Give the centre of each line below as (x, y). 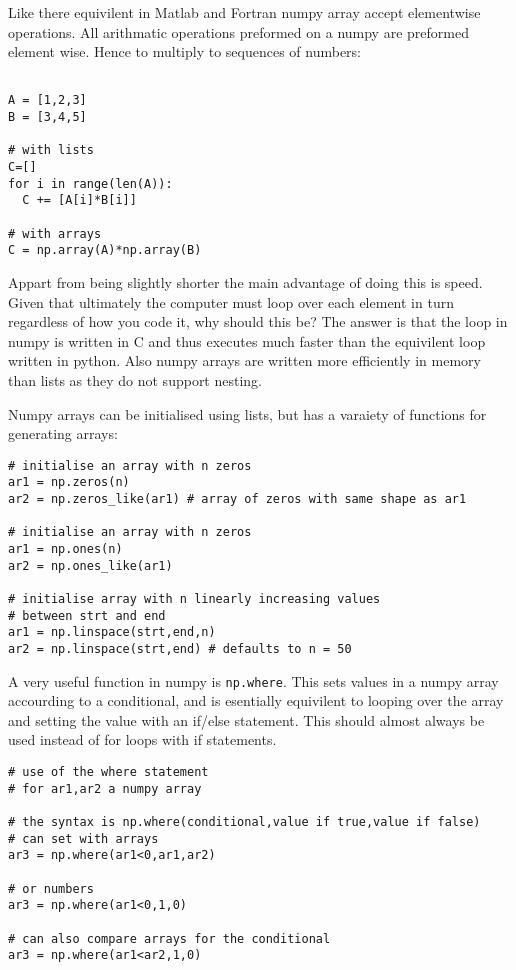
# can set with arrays (83, 838)
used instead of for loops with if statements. (142, 739)
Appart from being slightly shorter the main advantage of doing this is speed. (245, 282)
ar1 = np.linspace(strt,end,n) (112, 632)
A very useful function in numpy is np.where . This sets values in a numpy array (253, 680)
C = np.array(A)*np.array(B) (105, 250)
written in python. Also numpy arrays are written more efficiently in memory (244, 360)
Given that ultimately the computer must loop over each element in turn (231, 301)
